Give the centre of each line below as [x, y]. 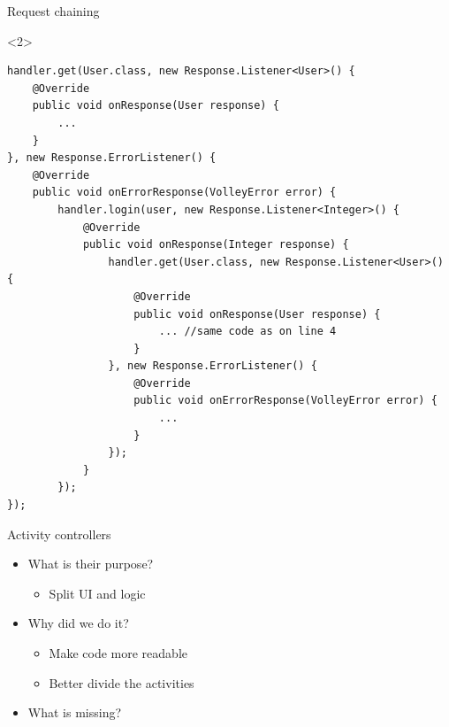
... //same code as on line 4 [247, 332]
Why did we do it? [78, 623]
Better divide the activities [122, 682]
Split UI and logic [97, 593]
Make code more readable [118, 653]
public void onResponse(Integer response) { [216, 245]
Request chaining [53, 11]
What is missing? [75, 712]
